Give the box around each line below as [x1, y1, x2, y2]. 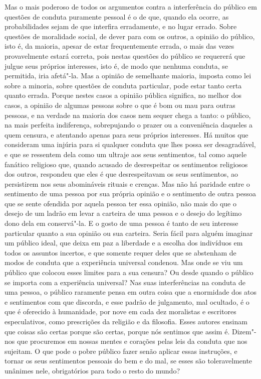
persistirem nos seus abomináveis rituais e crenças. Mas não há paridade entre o [5, 178, 250, 189]
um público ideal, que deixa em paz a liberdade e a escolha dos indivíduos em [5, 237, 243, 248]
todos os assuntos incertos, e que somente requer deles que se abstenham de [5, 247, 236, 258]
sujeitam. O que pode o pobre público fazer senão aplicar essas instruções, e [5, 345, 237, 356]
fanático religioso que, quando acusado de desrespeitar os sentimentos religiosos [5, 159, 248, 169]
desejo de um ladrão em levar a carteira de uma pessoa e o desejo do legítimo [5, 208, 242, 218]
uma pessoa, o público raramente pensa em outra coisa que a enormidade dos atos [5, 287, 257, 297]
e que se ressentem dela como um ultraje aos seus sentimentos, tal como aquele [5, 149, 247, 159]
